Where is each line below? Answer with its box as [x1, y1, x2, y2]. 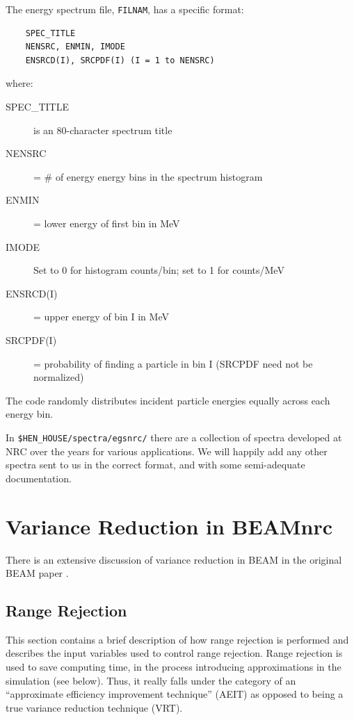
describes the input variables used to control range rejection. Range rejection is [6, 646, 343, 660]
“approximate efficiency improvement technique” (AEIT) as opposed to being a [6, 687, 344, 701]
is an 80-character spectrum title [33, 122, 172, 137]
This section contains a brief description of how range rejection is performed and [6, 632, 349, 646]
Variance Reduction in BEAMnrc [6, 512, 333, 540]
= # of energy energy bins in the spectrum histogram [33, 169, 263, 183]
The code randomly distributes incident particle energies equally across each [6, 393, 330, 407]
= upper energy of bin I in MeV [33, 309, 169, 324]
